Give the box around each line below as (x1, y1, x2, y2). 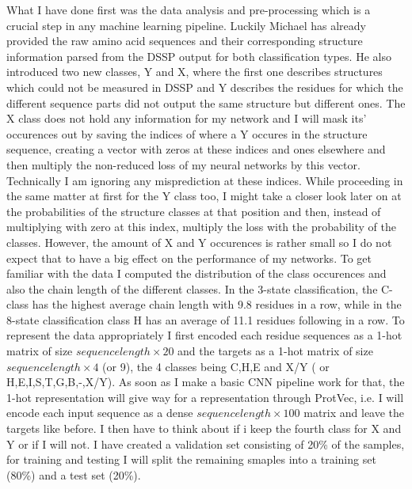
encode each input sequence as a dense (6, 404, 193, 421)
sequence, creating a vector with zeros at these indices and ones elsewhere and (6, 141, 386, 157)
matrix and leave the (303, 404, 405, 421)
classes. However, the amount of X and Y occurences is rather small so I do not (6, 233, 392, 250)
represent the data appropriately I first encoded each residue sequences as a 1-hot (6, 327, 402, 343)
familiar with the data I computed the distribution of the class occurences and (6, 265, 387, 282)
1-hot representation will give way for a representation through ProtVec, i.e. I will (6, 389, 404, 405)
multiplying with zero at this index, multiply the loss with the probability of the (6, 218, 396, 235)
